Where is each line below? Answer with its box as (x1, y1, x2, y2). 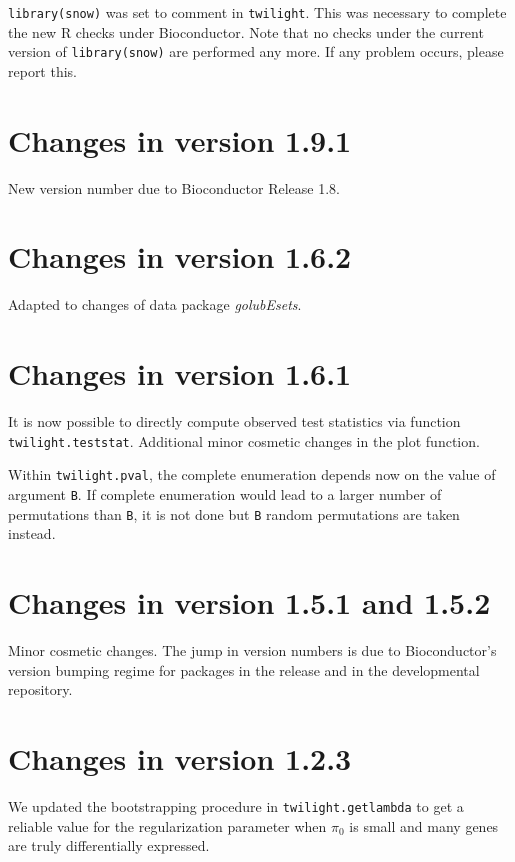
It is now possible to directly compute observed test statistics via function (8, 411, 461, 432)
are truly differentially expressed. (8, 835, 210, 856)
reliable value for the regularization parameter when (8, 815, 327, 836)
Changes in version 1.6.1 (8, 353, 352, 394)
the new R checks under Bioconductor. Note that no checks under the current (8, 21, 484, 42)
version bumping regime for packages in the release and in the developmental (8, 659, 480, 680)
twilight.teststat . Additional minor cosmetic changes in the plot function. (8, 430, 480, 451)
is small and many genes (349, 815, 499, 836)
